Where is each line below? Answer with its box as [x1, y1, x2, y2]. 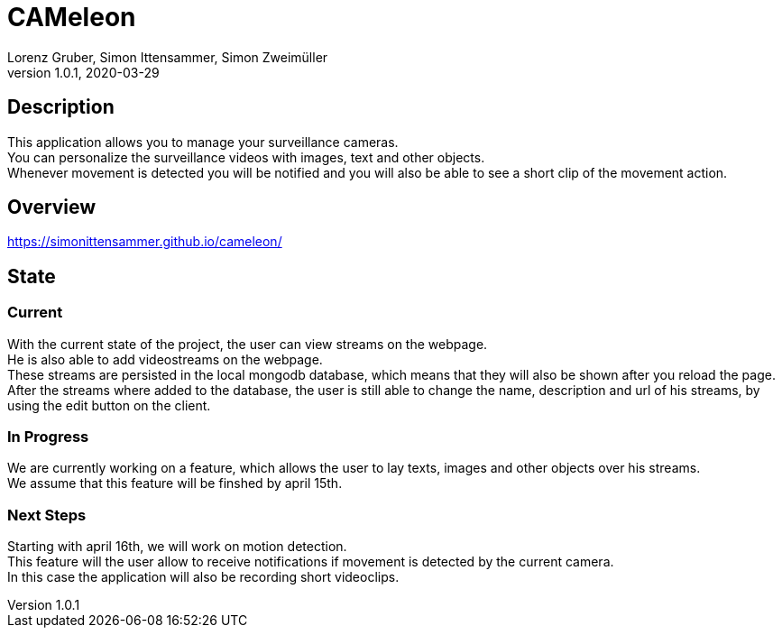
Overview [7, 196, 97, 219]
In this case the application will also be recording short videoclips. [7, 569, 400, 585]
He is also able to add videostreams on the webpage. [7, 351, 323, 367]
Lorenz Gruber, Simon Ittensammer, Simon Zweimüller [7, 49, 328, 65]
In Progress [7, 428, 89, 446]
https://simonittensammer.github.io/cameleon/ [7, 234, 282, 250]
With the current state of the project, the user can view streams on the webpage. [7, 336, 488, 352]
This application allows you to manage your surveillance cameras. [7, 133, 399, 150]
